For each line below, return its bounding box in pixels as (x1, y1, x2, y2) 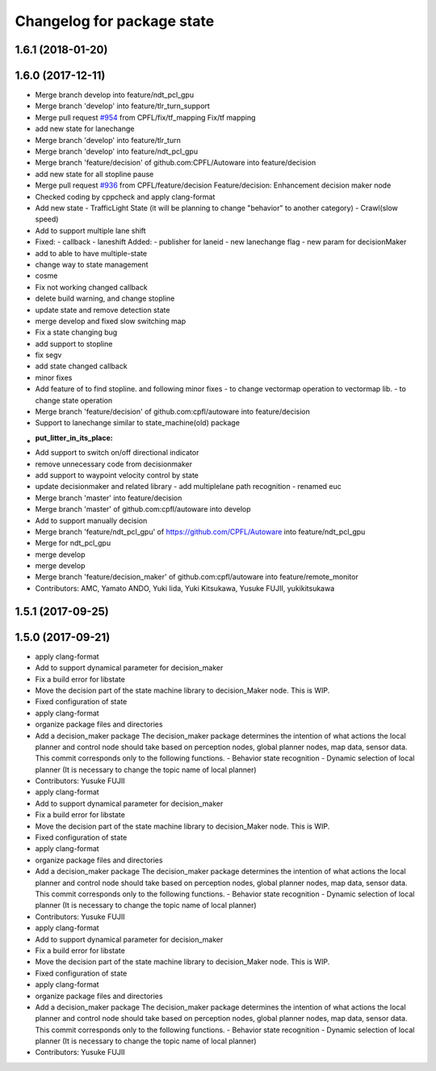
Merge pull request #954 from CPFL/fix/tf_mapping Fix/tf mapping (35, 112, 256, 122)
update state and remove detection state (35, 305, 170, 314)
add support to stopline (35, 339, 113, 348)
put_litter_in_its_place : (35, 432, 113, 442)
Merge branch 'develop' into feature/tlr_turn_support (35, 101, 210, 111)
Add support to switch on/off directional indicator (35, 448, 199, 457)
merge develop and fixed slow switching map (35, 316, 187, 326)
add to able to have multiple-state (35, 248, 148, 258)
